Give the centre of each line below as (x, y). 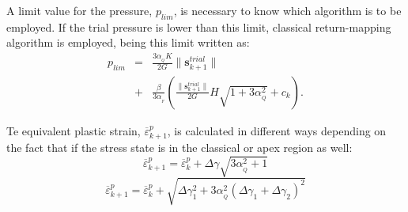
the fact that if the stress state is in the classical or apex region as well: (179, 148)
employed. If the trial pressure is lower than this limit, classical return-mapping (199, 26)
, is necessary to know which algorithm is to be (287, 10)
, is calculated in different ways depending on (277, 130)
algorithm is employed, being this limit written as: (128, 42)
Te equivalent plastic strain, (74, 130)
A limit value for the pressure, (79, 10)
